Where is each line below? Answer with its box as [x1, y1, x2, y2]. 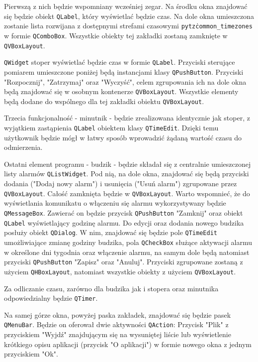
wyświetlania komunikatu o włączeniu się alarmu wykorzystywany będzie [4, 198, 226, 208]
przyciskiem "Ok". [4, 349, 58, 359]
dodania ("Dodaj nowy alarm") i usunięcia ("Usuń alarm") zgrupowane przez [4, 178, 237, 189]
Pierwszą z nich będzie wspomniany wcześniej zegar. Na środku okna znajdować [4, 1, 248, 11]
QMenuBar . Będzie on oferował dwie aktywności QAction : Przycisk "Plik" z [4, 319, 229, 330]
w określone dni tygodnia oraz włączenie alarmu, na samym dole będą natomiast [4, 246, 250, 257]
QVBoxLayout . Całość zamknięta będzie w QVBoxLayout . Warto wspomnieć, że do [4, 188, 250, 198]
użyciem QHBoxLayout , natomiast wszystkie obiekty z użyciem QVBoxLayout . [4, 266, 236, 276]
